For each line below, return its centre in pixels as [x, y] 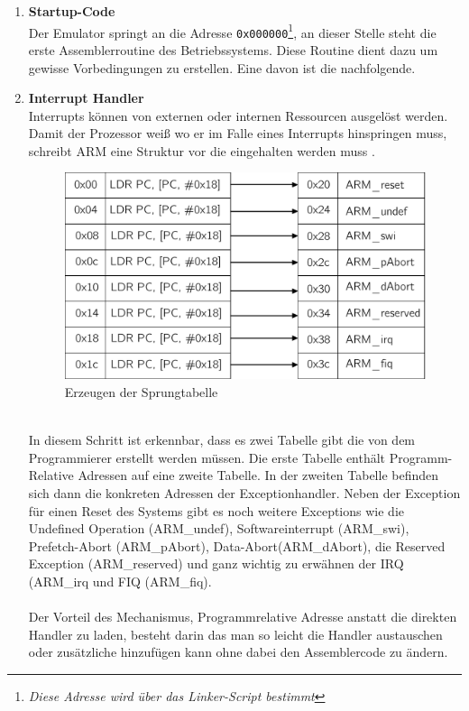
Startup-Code [72, 11]
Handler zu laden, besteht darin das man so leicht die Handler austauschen [235, 634]
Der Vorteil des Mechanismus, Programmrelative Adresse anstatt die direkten [243, 617]
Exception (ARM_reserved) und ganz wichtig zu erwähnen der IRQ [216, 563]
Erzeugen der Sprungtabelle [141, 392]
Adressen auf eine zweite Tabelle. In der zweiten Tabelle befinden [258, 475]
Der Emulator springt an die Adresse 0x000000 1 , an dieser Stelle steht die [232, 31]
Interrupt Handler [86, 98]
